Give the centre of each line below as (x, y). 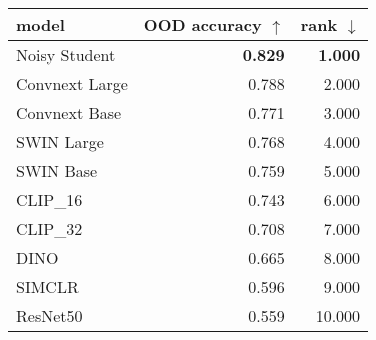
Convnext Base (69, 112)
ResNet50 (49, 315)
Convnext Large (72, 83)
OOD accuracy (202, 24)
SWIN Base (57, 170)
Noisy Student (66, 54)
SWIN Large (60, 141)
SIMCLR (47, 286)
